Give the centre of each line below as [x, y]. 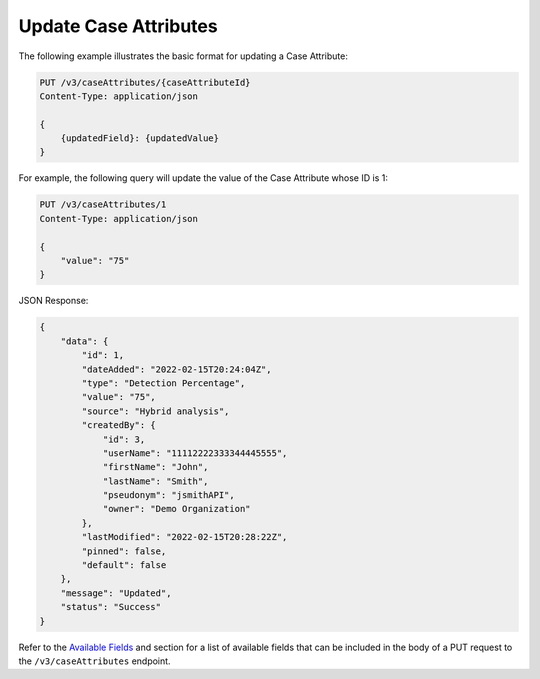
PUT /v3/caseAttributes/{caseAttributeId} [145, 82]
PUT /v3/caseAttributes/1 [103, 204]
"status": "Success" [111, 607]
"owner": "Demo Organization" [176, 509]
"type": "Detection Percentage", [163, 383]
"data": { [84, 341]
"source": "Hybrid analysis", [155, 411]
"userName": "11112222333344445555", [195, 453]
